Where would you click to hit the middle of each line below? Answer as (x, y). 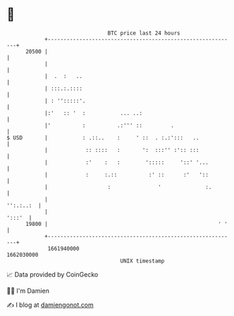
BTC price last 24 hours (144, 33)
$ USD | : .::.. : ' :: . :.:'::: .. (103, 138)
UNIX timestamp (142, 261)
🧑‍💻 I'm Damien (28, 291)
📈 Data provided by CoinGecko (53, 274)
